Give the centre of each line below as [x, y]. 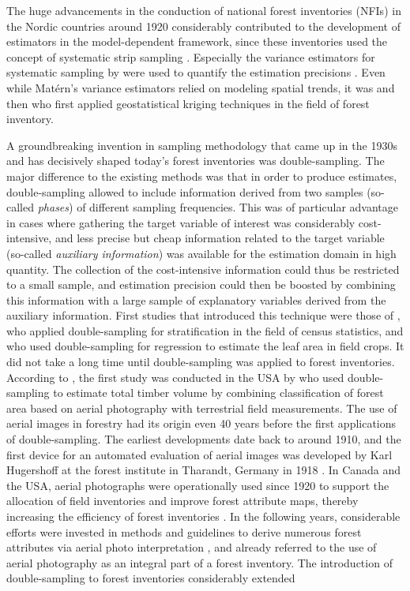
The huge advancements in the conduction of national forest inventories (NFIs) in [204, 10]
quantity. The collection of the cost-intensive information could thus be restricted [203, 269]
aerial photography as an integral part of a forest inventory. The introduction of [199, 562]
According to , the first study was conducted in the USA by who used [175, 377]
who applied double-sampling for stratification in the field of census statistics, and [205, 330]
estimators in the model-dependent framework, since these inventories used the [197, 41]
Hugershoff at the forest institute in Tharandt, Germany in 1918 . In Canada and [204, 470]
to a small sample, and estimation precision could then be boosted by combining [201, 284]
